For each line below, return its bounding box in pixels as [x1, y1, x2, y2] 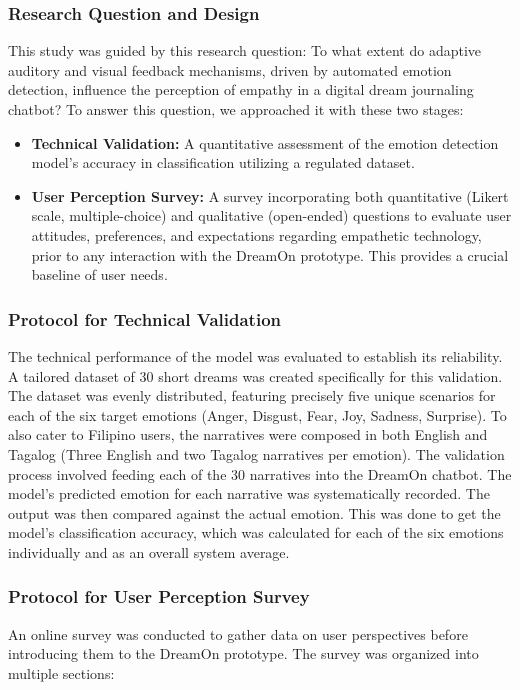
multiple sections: [8, 662, 115, 683]
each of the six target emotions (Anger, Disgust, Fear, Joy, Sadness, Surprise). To [8, 404, 507, 425]
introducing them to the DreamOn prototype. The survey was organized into [8, 643, 479, 664]
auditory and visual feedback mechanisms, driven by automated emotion [8, 59, 452, 80]
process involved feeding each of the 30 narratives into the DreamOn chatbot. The [8, 463, 512, 484]
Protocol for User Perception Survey [8, 584, 310, 609]
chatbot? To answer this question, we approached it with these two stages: [8, 99, 464, 119]
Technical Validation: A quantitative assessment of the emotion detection [31, 132, 499, 153]
